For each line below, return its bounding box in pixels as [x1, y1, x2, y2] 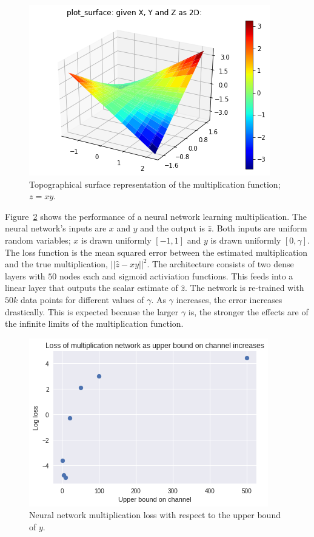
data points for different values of [20, 293, 144, 306]
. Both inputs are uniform [212, 222, 307, 234]
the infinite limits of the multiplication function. [5, 317, 184, 330]
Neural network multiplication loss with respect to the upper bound [29, 508, 281, 521]
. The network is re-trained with [184, 281, 304, 294]
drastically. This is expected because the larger [5, 305, 179, 318]
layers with [5, 269, 45, 282]
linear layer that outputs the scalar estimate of [5, 281, 178, 294]
